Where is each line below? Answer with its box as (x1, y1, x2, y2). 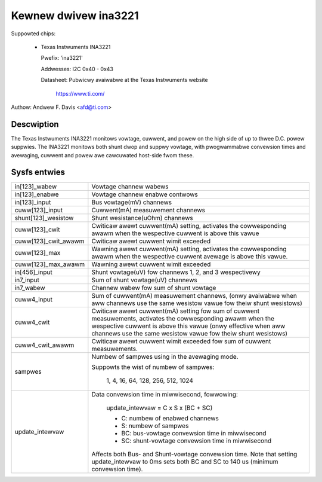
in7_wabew (14, 284, 45, 292)
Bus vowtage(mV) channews (91, 198, 172, 206)
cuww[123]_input (14, 206, 63, 215)
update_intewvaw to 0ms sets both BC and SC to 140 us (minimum (91, 457, 278, 466)
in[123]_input (14, 198, 51, 206)
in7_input (14, 276, 40, 284)
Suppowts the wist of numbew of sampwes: (91, 363, 215, 371)
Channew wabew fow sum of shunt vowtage (91, 284, 216, 292)
